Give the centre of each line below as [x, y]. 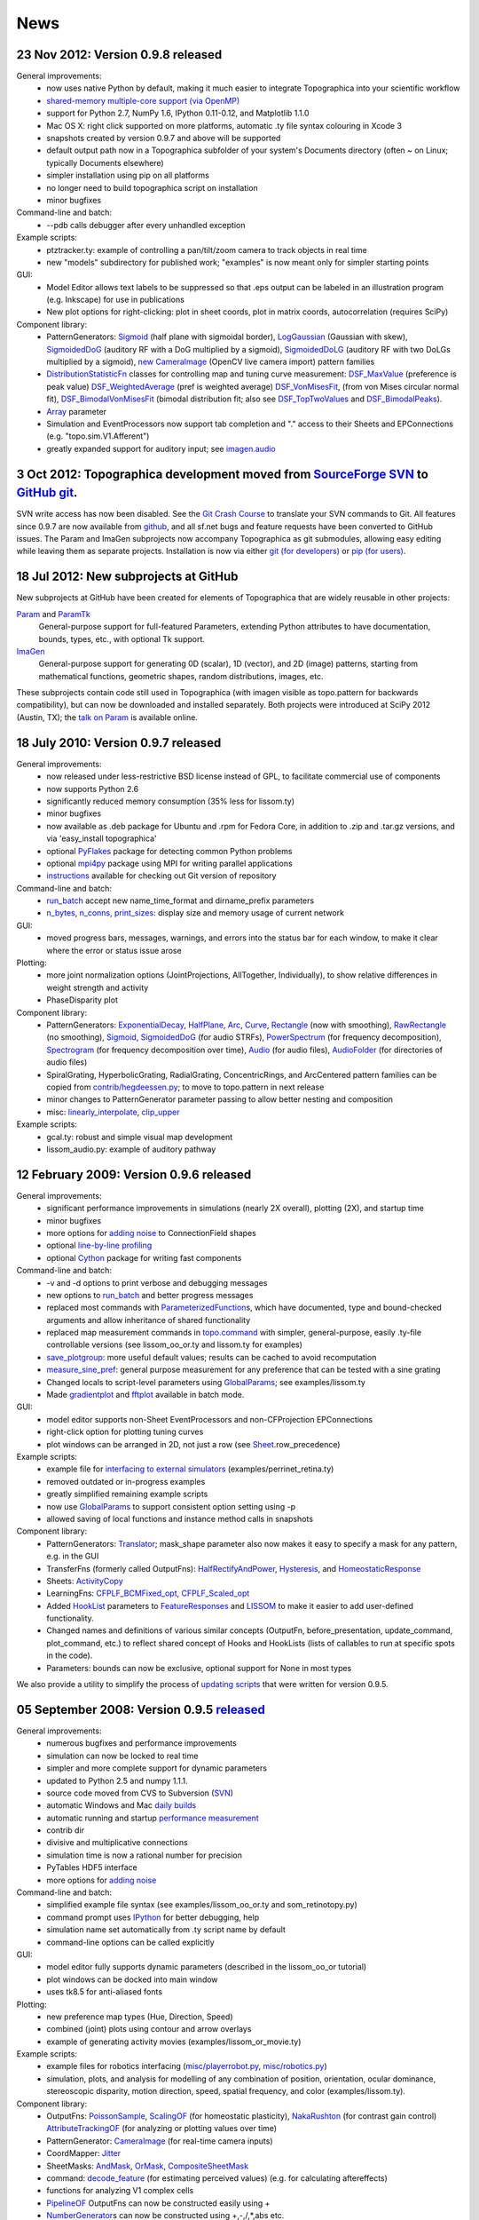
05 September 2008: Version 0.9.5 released [141, 1709]
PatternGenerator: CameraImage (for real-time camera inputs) [160, 2141]
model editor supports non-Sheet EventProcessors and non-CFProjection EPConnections [209, 1419]
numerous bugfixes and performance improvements [141, 1743]
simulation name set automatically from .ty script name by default [166, 1930]
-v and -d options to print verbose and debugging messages [157, 1282]
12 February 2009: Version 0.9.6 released [134, 1174]
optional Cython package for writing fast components [144, 1257]
